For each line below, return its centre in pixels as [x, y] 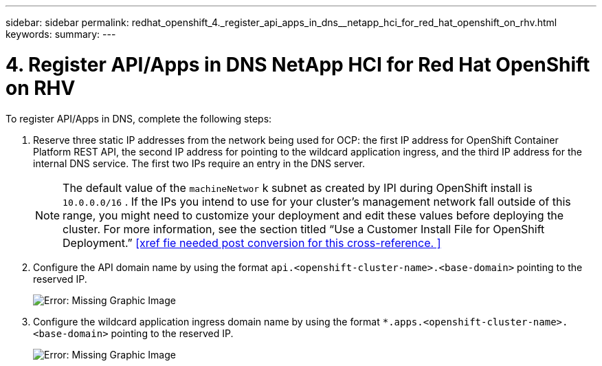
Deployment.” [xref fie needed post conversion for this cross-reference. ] [252, 243]
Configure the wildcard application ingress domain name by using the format [207, 321]
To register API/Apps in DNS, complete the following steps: [139, 118]
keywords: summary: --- [61, 34]
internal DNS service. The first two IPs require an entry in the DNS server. [199, 163]
